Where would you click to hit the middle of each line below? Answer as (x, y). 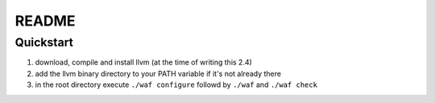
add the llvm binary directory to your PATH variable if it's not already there (158, 73)
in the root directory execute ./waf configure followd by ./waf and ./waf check (176, 85)
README (45, 21)
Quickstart (44, 42)
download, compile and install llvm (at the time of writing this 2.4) (144, 62)
